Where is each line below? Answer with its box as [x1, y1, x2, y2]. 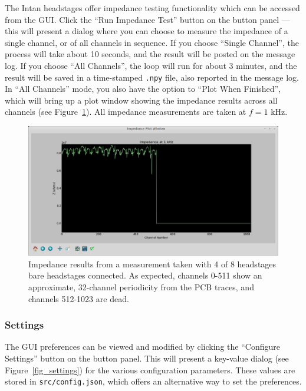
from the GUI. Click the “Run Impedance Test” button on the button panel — [5, 13, 290, 25]
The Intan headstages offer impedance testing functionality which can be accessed [5, 2, 300, 14]
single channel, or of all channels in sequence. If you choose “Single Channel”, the [5, 36, 299, 48]
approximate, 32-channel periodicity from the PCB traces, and [28, 281, 254, 293]
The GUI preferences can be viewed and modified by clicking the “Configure [5, 340, 280, 353]
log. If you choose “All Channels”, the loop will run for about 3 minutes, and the [5, 59, 297, 71]
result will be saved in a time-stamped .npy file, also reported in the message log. [5, 71, 299, 83]
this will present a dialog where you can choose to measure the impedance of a [5, 25, 288, 37]
